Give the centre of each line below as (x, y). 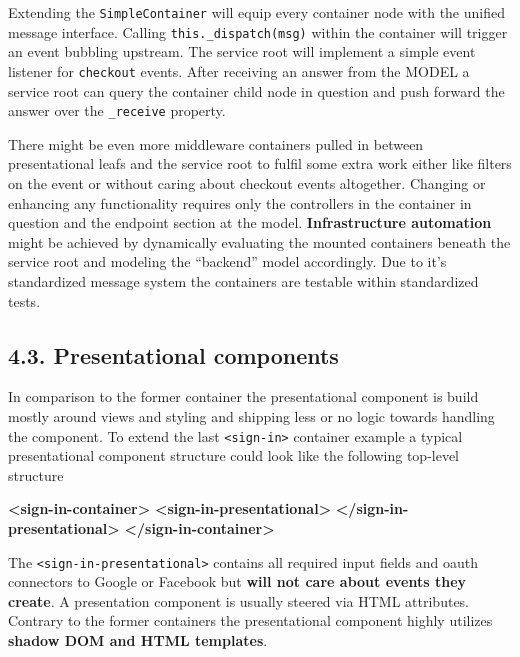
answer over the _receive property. (117, 110)
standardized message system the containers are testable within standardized (243, 280)
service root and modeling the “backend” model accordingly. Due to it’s (227, 261)
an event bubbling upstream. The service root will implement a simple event (242, 51)
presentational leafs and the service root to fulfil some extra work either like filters (260, 163)
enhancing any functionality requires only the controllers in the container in (240, 202)
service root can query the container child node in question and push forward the (256, 90)
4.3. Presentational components (173, 354)
